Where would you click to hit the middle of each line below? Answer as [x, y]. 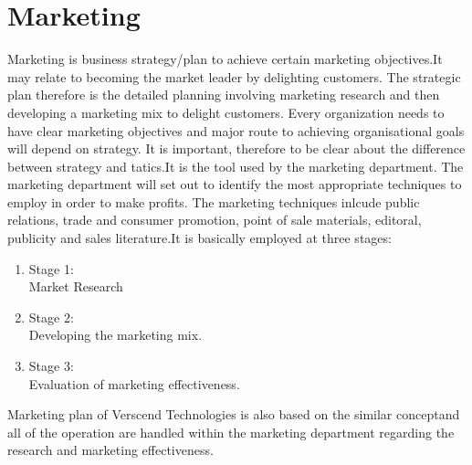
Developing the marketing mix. [115, 335]
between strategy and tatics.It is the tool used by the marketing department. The [236, 166]
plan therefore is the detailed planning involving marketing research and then [224, 95]
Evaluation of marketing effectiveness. [134, 383]
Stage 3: [51, 366]
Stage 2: [51, 317]
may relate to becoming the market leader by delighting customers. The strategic [234, 76]
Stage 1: [51, 268]
